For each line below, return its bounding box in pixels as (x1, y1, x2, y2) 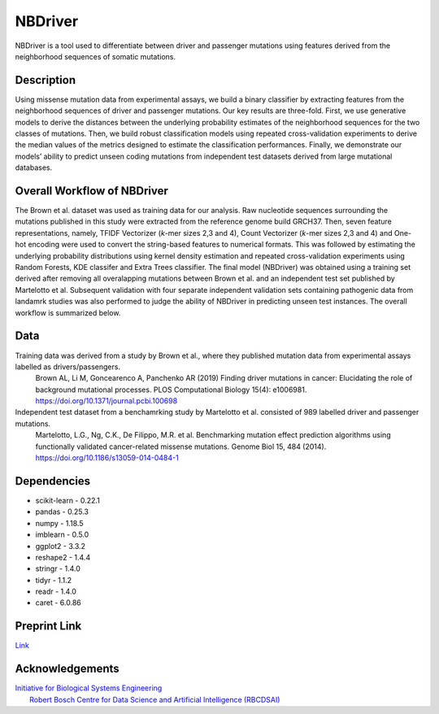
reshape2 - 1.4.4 (35, 552, 91, 562)
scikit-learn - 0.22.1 (35, 495, 101, 505)
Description (15, 73, 76, 87)
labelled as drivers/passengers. (15, 362, 121, 372)
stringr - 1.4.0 (35, 564, 81, 573)
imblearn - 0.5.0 (35, 529, 89, 540)
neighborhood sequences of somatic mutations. (15, 51, 176, 61)
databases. (15, 163, 53, 172)
